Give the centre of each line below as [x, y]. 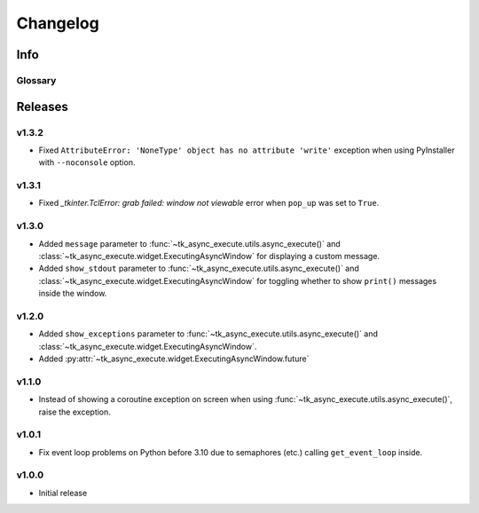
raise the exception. [75, 412]
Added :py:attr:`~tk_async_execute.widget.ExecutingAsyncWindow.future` [174, 359]
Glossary [36, 80]
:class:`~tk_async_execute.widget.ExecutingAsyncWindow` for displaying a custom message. [209, 256]
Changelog [58, 23]
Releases [42, 107]
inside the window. [73, 294]
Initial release [63, 493]
